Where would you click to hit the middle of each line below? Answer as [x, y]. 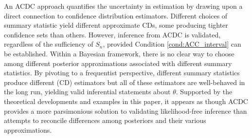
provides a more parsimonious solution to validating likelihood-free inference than [126, 111]
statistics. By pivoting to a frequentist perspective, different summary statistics [122, 73]
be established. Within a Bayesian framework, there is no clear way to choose [119, 53]
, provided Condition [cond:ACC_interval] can [172, 44]
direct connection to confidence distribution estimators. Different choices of [116, 15]
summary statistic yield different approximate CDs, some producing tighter [116, 25]
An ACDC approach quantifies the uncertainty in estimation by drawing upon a [123, 6]
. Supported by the [204, 92]
